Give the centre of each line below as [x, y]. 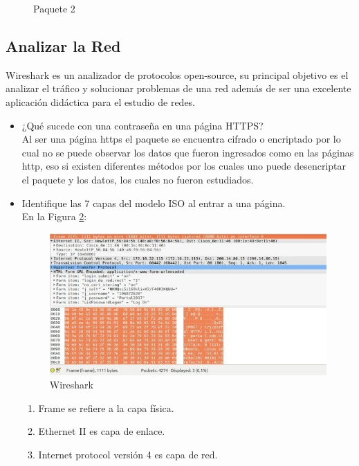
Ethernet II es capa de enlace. [102, 431]
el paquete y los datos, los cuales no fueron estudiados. [138, 179]
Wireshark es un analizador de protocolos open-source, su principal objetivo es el [177, 74]
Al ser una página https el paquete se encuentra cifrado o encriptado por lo [181, 139]
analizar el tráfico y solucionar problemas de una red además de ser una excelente [178, 88]
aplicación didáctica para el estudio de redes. [101, 101]
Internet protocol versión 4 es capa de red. [128, 454]
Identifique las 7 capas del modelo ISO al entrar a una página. [154, 203]
